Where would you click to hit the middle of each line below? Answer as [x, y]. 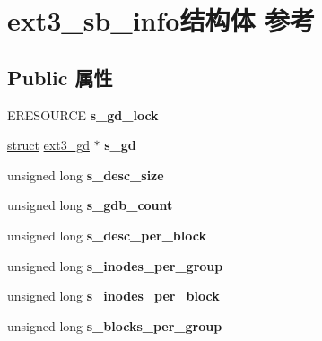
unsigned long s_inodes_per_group [115, 265]
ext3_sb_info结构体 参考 [161, 20]
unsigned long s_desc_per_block [107, 235]
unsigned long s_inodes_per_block [113, 296]
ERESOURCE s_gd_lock [83, 114]
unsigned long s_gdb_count [90, 205]
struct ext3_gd [48, 145]
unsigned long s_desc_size [86, 175]
